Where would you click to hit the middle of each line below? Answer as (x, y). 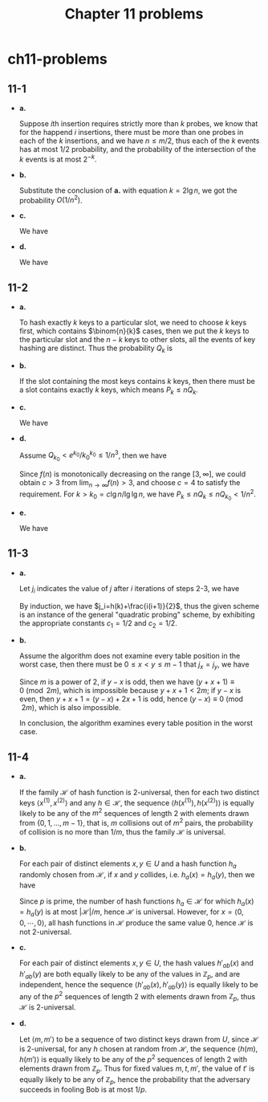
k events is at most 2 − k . (58, 159)
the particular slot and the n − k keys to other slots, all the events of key (137, 340)
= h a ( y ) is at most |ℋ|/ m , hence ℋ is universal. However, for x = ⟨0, (131, 913)
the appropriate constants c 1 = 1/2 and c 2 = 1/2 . (98, 624)
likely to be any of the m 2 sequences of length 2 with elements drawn (134, 812)
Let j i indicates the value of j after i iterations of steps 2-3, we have (129, 589)
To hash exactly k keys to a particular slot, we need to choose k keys (133, 323)
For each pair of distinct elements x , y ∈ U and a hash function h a (128, 864)
